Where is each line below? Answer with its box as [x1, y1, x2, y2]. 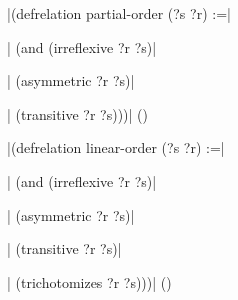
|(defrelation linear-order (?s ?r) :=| [7, 137, 225, 158]
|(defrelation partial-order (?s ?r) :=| [7, 3, 231, 23]
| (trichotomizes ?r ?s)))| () [7, 271, 172, 292]
